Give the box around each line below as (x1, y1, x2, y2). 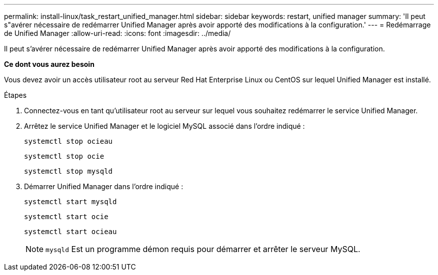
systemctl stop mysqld (24, 167, 113, 175)
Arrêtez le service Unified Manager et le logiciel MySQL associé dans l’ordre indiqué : (24, 122, 305, 130)
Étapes (4, 91, 27, 99)
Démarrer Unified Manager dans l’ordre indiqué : (24, 182, 183, 191)
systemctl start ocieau (24, 228, 117, 236)
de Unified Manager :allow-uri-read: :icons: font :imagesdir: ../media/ (4, 29, 231, 37)
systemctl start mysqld (24, 198, 117, 206)
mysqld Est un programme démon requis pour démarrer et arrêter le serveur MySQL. (45, 244, 360, 254)
